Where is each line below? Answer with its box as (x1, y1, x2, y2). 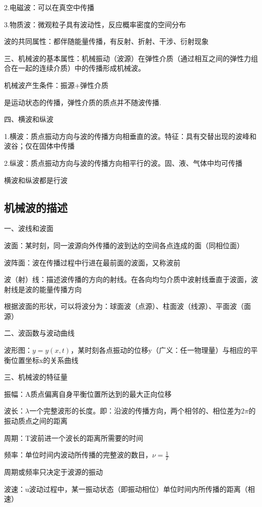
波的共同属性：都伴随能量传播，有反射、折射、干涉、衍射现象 (4, 36, 209, 47)
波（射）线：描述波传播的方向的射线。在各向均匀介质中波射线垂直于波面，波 (4, 274, 258, 285)
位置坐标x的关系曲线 (11, 354, 79, 365)
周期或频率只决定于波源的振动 (4, 467, 103, 477)
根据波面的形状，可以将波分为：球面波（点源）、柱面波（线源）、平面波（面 (4, 301, 251, 311)
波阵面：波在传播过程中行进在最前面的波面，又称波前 (4, 257, 180, 267)
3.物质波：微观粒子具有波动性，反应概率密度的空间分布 (4, 19, 186, 29)
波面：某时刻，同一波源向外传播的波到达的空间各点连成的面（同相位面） (4, 240, 244, 250)
